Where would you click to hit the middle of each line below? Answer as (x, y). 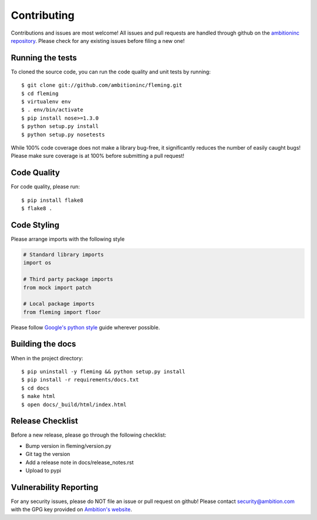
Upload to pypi (43, 470)
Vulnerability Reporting (55, 487)
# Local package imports (59, 304)
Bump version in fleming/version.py (68, 445)
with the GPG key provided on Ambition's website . (71, 509)
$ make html (38, 396)
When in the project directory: (47, 358)
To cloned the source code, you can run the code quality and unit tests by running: (111, 72)
